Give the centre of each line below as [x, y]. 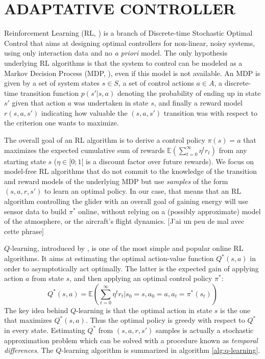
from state [48, 278]
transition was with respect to [210, 112]
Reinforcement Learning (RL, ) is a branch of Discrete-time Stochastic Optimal [128, 33]
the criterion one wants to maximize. [62, 123]
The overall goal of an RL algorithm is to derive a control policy [105, 140]
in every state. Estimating [45, 330]
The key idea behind [36, 310]
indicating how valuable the [84, 112]
